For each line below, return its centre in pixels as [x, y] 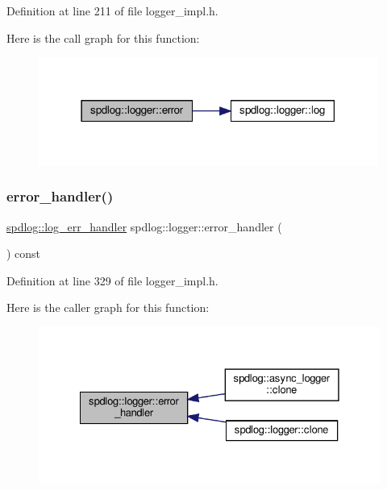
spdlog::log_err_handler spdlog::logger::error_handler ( [144, 226]
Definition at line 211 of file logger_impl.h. [112, 10]
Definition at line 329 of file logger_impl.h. [112, 280]
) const [24, 253]
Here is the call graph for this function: [103, 37]
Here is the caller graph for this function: [108, 307]
